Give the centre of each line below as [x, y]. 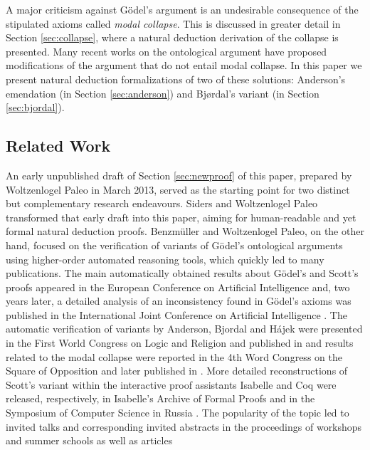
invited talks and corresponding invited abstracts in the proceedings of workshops [184, 426]
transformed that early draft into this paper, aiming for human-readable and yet [181, 217]
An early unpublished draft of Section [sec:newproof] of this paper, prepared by [179, 175]
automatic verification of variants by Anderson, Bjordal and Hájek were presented [184, 329]
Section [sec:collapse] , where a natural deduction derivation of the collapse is [172, 37]
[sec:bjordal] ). [35, 107]
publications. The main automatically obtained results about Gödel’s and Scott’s [182, 273]
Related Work [58, 146]
